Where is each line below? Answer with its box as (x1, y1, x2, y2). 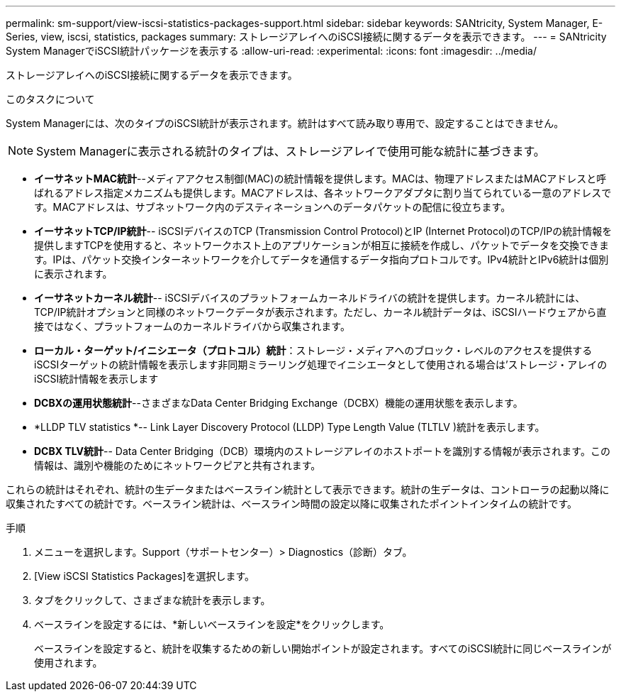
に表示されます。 (34, 268, 113, 280)
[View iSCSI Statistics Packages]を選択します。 (34, 570, 255, 582)
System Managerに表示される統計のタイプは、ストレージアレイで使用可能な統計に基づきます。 (36, 144, 545, 158)
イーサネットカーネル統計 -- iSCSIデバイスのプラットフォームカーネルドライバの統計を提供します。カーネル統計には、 (34, 292, 586, 304)
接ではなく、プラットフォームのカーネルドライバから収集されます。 (34, 320, 350, 332)
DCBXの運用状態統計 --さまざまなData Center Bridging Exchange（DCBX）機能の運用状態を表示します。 (34, 397, 523, 409)
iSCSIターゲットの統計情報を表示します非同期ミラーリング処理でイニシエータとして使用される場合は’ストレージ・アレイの (34, 358, 608, 371)
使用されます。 (34, 657, 103, 669)
